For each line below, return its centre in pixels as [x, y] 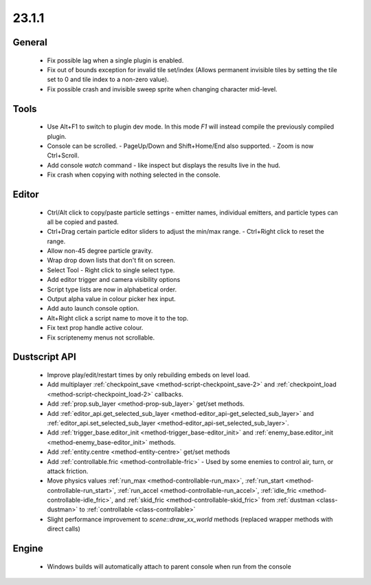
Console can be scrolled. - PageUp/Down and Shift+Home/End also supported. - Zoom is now [180, 146]
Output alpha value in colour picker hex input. [112, 299]
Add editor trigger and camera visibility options [114, 280]
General [30, 42]
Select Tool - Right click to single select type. [111, 270]
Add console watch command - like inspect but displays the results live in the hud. [164, 165]
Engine [28, 549]
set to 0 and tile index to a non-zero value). [108, 80]
